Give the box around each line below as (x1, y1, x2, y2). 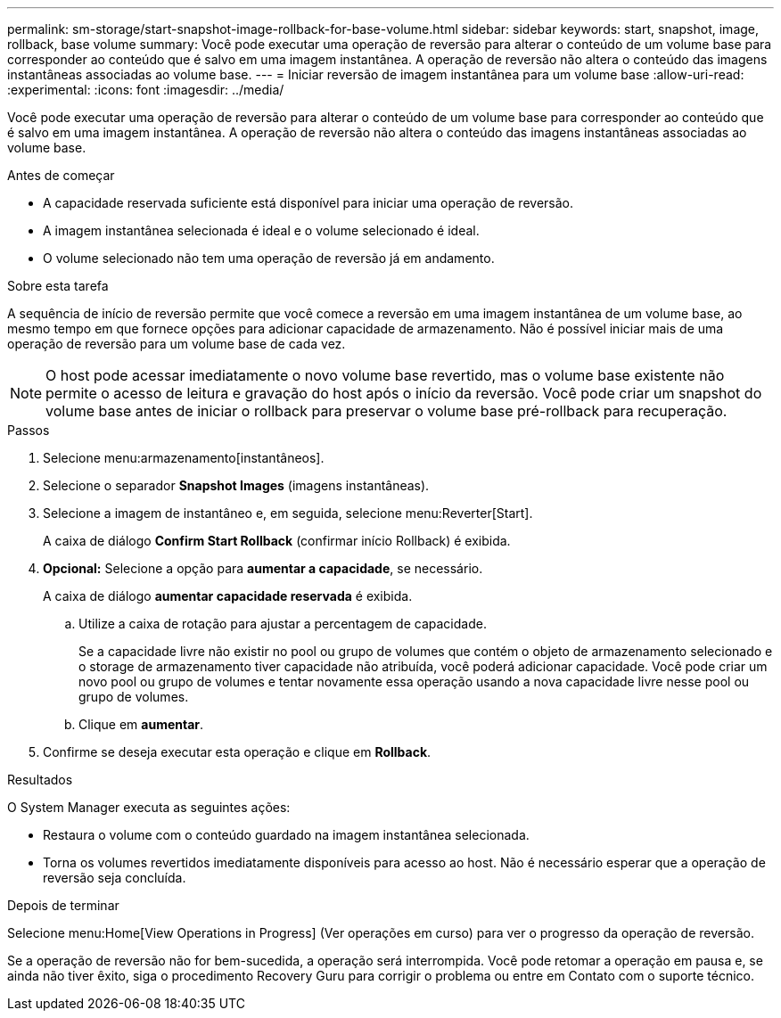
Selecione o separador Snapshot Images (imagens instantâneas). (43, 478, 430, 493)
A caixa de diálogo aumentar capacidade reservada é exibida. (43, 588, 413, 603)
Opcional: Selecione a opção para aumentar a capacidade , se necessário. (43, 561, 483, 576)
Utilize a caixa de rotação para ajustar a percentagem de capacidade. (78, 616, 487, 631)
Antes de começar (7, 168, 115, 183)
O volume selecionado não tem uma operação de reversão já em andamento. (43, 250, 495, 266)
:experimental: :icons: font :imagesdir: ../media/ (7, 82, 284, 97)
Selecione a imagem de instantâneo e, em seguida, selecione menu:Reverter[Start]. (43, 505, 533, 521)
